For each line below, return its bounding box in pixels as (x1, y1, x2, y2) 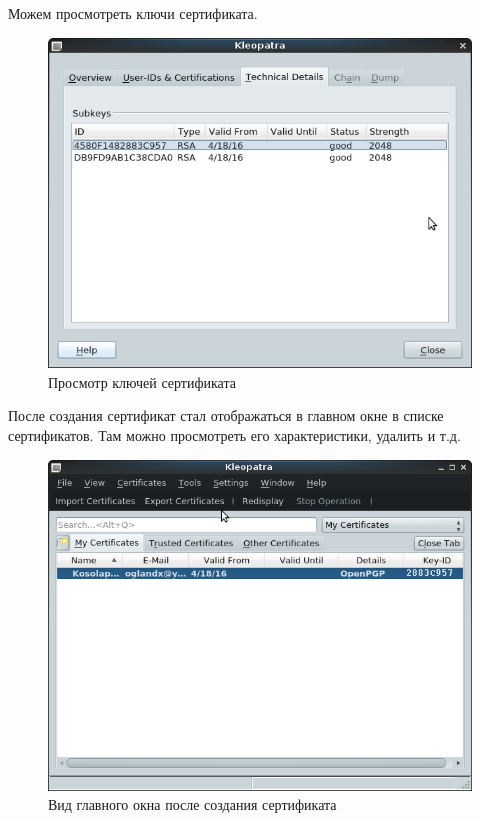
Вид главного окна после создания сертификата (48, 794, 337, 815)
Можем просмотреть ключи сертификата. (8, 3, 258, 23)
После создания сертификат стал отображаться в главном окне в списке (8, 405, 444, 426)
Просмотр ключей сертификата (48, 371, 236, 392)
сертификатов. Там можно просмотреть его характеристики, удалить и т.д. (8, 425, 461, 445)
